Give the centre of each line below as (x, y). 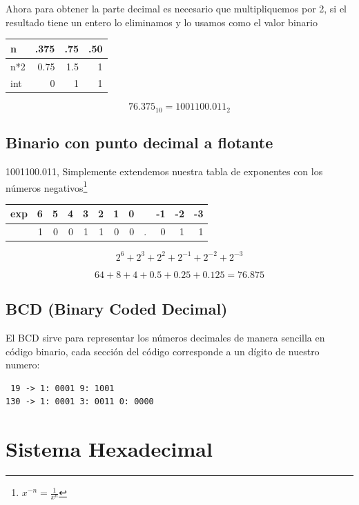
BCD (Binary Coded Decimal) (117, 309)
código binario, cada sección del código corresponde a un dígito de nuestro (163, 351)
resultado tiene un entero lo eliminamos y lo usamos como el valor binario (162, 22)
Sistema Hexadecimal (109, 449)
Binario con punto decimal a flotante (139, 142)
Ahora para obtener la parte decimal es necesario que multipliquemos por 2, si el (176, 8)
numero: (23, 365)
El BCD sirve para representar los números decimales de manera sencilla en (165, 338)
